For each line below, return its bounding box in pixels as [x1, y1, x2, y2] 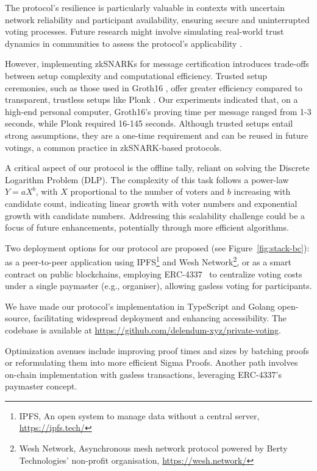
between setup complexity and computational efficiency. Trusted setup [5, 69, 267, 82]
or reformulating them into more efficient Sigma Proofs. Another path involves [5, 356, 298, 369]
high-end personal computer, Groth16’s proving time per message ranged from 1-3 [5, 105, 312, 117]
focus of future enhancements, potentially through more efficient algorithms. [5, 221, 289, 234]
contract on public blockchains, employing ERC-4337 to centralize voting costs [5, 267, 302, 280]
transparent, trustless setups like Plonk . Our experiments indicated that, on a [5, 93, 298, 106]
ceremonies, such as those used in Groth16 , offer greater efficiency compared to [5, 81, 302, 94]
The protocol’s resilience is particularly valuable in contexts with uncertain [5, 1, 285, 13]
